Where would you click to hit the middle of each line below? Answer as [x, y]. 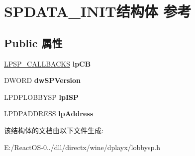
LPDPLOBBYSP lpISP [41, 97]
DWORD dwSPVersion [43, 80]
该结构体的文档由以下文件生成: [54, 130]
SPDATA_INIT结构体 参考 [98, 11]
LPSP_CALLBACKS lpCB [48, 63]
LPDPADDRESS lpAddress [49, 114]
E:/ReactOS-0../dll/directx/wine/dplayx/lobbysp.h [82, 147]
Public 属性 [33, 42]
